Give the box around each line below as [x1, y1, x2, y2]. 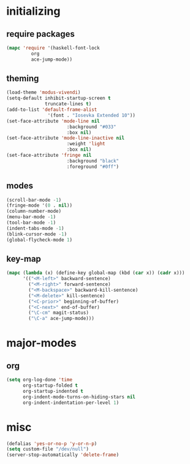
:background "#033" [66, 124, 116, 130]
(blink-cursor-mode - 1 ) [6, 231, 67, 237]
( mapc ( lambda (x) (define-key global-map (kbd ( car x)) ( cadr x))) [6, 270, 185, 276]
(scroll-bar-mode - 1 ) [6, 197, 62, 203]
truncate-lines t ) [45, 101, 92, 107]
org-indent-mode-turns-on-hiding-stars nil [22, 394, 136, 400]
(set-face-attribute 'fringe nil [6, 152, 92, 159]
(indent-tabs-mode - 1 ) [6, 225, 64, 231]
